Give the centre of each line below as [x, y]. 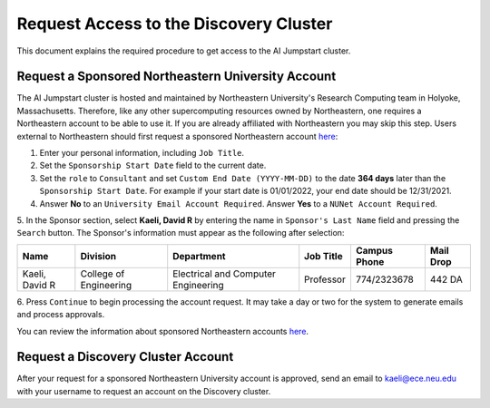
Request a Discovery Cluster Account [125, 357]
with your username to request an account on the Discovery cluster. [144, 391]
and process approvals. [61, 315]
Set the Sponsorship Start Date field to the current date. [153, 165]
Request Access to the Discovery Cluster [175, 24]
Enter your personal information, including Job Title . [142, 153]
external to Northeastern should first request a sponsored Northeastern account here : [177, 136]
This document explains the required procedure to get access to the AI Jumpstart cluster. [184, 51]
